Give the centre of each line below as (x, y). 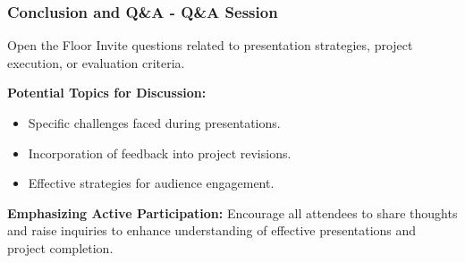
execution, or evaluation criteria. (96, 62)
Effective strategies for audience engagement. (151, 183)
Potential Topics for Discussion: (107, 93)
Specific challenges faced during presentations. (154, 123)
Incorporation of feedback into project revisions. (160, 153)
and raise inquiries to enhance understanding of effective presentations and (212, 230)
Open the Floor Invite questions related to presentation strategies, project (210, 45)
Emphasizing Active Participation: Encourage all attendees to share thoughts (232, 212)
